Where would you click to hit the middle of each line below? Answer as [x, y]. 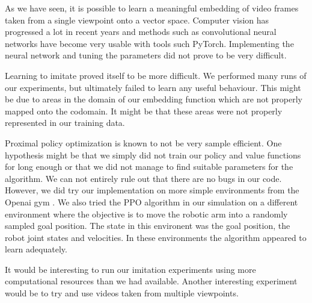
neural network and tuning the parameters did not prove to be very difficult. [146, 55]
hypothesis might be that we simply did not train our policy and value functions [153, 155]
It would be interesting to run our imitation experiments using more [130, 269]
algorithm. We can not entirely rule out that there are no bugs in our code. [143, 178]
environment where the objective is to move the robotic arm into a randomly [146, 214]
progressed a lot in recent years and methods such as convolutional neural [141, 32]
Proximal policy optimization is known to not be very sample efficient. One [143, 142]
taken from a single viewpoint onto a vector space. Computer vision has [137, 20]
